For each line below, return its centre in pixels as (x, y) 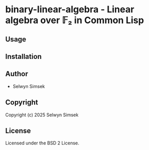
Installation (23, 57)
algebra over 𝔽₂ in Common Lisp (75, 20)
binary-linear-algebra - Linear (70, 9)
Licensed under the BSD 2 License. (42, 143)
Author (17, 74)
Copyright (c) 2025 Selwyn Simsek (42, 115)
